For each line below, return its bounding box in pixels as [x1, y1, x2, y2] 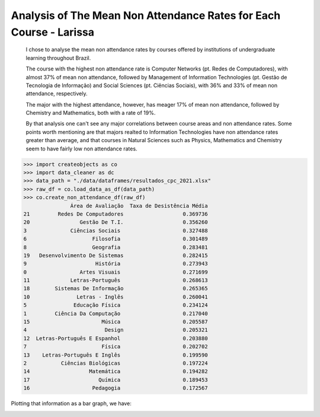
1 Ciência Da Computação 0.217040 [23, 310, 208, 317]
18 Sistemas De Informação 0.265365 [23, 285, 208, 292]
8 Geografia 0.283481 [23, 243, 208, 251]
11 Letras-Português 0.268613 [23, 277, 208, 284]
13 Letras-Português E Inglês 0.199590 [23, 351, 208, 358]
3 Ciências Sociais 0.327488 [23, 227, 208, 234]
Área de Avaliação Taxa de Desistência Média [70, 202, 208, 209]
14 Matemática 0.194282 [23, 368, 208, 375]
